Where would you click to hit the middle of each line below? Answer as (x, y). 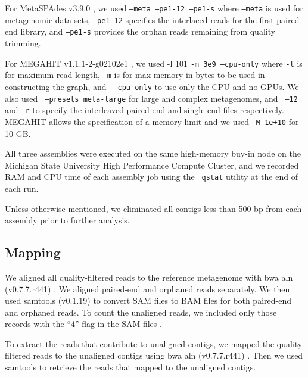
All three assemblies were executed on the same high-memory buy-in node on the (153, 153)
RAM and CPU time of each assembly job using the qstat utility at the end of (151, 177)
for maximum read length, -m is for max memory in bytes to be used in (135, 75)
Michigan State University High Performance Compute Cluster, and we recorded (152, 165)
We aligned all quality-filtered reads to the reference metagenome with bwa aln (149, 277)
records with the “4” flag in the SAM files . (83, 324)
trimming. (23, 43)
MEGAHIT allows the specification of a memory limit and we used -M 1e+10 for (152, 121)
